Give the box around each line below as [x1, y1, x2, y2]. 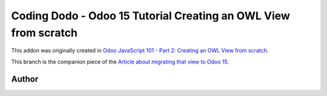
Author [11, 74, 39, 84]
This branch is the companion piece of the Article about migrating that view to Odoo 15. [11, 58, 230, 65]
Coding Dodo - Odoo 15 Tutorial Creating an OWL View [11, 9, 291, 22]
